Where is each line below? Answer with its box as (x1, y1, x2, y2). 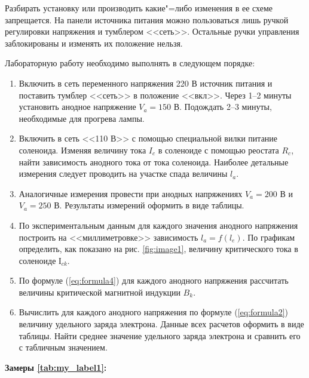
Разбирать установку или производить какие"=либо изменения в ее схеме (5, 2, 273, 14)
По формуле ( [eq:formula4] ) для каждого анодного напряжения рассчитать (19, 274, 289, 287)
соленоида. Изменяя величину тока (19, 143, 146, 156)
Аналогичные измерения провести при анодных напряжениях (19, 187, 243, 199)
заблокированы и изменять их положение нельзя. (5, 36, 183, 49)
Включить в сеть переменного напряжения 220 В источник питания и (19, 76, 273, 89)
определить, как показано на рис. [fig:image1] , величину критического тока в (19, 242, 298, 255)
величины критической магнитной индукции (19, 285, 180, 298)
